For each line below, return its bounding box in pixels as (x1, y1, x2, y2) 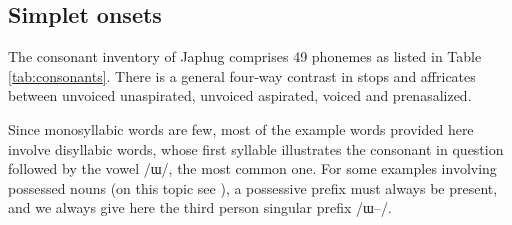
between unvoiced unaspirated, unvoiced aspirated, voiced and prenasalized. (8, 85, 472, 106)
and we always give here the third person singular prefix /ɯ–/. (8, 197, 392, 218)
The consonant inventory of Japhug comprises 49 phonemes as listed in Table (8, 46, 482, 67)
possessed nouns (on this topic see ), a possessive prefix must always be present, (8, 177, 498, 198)
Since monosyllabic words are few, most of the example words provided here (8, 118, 474, 139)
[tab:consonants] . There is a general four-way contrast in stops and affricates (8, 65, 476, 86)
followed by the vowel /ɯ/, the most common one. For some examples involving (8, 158, 497, 179)
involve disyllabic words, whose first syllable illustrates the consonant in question (8, 138, 504, 159)
